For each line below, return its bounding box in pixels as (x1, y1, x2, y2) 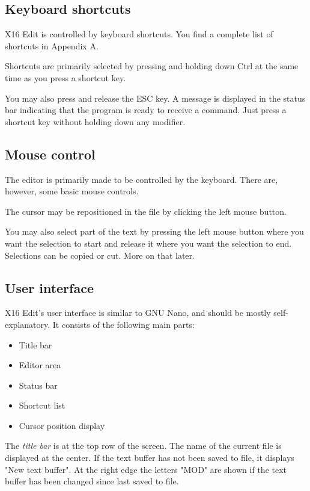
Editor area (19, 359, 61, 371)
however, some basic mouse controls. (5, 185, 139, 197)
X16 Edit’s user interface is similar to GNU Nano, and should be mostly (5, 306, 271, 319)
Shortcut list (19, 399, 65, 412)
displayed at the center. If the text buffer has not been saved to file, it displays (5, 451, 294, 464)
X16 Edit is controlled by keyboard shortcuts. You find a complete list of (5, 28, 273, 40)
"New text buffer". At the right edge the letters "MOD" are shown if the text (5, 463, 287, 475)
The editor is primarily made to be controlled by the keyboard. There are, (5, 173, 278, 185)
